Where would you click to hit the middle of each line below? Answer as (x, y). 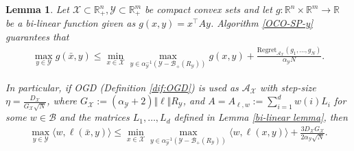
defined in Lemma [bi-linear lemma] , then (261, 117)
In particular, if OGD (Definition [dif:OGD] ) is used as (122, 87)
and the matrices (94, 117)
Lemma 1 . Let (37, 9)
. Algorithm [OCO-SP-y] (262, 23)
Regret (267, 50)
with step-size (288, 87)
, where (62, 101)
